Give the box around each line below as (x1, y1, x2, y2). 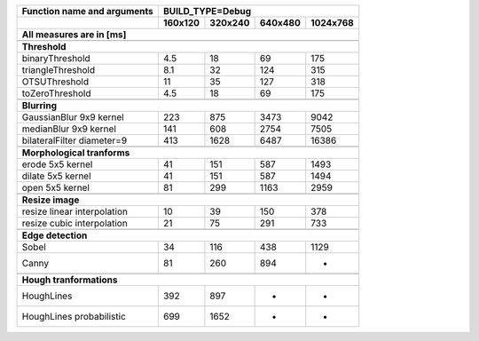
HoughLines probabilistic (21, 311, 126, 322)
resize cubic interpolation (21, 218, 128, 229)
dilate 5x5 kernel (21, 170, 92, 182)
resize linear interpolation (21, 205, 129, 218)
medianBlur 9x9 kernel (21, 123, 117, 135)
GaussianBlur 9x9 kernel (21, 111, 124, 123)
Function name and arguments (21, 5, 154, 17)
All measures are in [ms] (21, 28, 127, 40)
